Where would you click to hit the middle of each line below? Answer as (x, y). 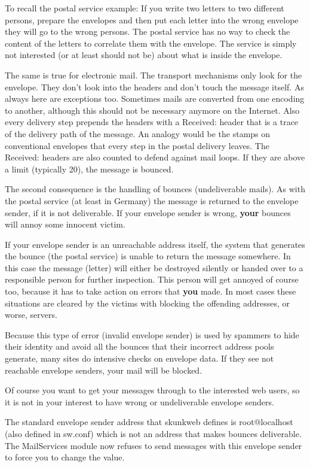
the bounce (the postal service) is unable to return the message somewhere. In (148, 256)
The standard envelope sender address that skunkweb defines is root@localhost (149, 422)
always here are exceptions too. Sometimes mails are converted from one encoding (155, 98)
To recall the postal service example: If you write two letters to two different (145, 8)
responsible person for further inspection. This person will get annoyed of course (152, 279)
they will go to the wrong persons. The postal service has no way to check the (148, 31)
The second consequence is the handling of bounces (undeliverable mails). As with (155, 189)
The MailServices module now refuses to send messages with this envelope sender (154, 445)
